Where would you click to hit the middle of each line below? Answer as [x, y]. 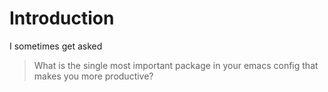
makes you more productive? [93, 76]
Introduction [62, 18]
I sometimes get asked [56, 46]
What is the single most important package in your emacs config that [176, 65]
